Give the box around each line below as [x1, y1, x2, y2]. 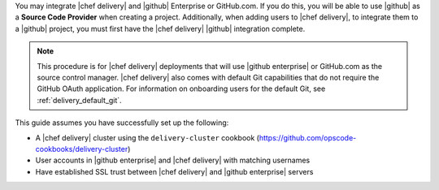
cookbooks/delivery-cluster [35, 144, 128, 153]
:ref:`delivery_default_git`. [37, 95, 122, 105]
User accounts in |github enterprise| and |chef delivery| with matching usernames [35, 155, 311, 166]
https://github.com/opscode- [259, 132, 357, 142]
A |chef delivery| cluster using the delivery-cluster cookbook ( [35, 132, 260, 142]
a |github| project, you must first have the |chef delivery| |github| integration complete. [15, 24, 306, 33]
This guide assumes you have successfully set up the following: [15, 118, 229, 127]
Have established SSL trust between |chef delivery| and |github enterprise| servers [35, 166, 314, 176]
